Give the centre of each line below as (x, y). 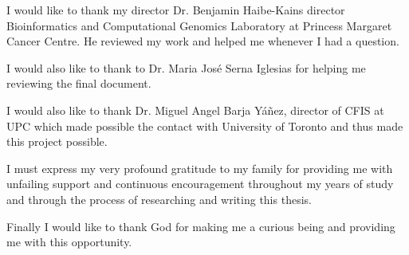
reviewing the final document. (79, 83)
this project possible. (57, 141)
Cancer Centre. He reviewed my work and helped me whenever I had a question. (203, 41)
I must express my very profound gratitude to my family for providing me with (200, 168)
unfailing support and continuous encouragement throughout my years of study (200, 184)
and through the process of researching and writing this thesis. (159, 199)
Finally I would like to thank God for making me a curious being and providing (201, 226)
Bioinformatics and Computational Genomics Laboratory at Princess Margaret (199, 25)
